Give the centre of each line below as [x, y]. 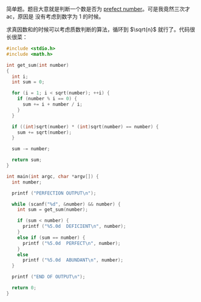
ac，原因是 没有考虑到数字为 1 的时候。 [55, 16]
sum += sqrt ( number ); [44, 132]
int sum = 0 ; [28, 82]
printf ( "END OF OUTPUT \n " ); [49, 277]
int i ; [20, 77]
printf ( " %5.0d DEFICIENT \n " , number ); [74, 227]
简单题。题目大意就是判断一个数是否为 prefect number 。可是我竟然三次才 [98, 9]
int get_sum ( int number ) [38, 65]
